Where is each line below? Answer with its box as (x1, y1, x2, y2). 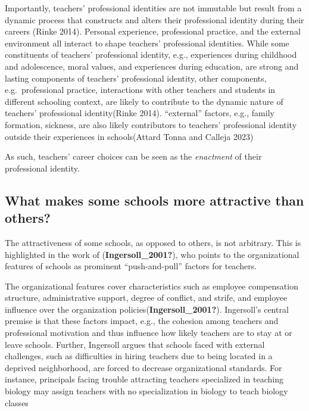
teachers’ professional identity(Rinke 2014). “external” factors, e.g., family (5, 107, 274, 119)
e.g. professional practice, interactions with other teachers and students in (5, 83, 276, 96)
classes (5, 396, 29, 409)
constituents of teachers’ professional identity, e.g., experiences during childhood (5, 48, 297, 61)
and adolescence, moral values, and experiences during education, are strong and (5, 60, 299, 72)
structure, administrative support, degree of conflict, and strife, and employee (5, 291, 288, 304)
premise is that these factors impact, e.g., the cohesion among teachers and (5, 315, 279, 327)
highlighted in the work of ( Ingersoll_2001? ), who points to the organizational (5, 248, 299, 260)
